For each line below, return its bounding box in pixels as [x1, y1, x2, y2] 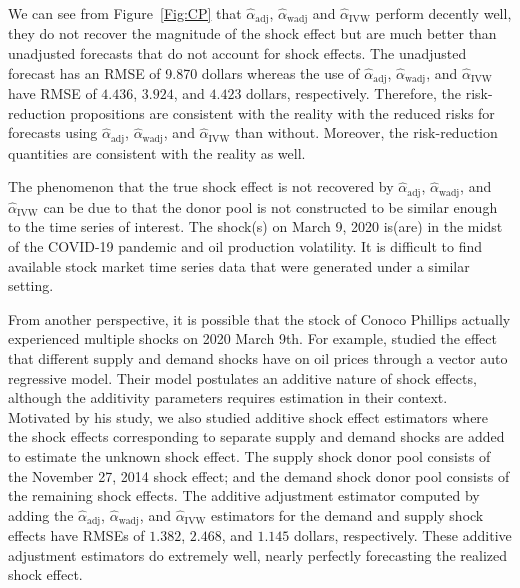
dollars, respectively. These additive [294, 525, 512, 546]
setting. [8, 275, 54, 296]
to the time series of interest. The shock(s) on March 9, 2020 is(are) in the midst [8, 216, 503, 237]
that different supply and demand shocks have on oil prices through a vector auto [8, 347, 508, 368]
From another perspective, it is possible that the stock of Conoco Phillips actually [8, 308, 511, 329]
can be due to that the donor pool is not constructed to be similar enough [43, 196, 498, 217]
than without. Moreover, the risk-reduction [234, 122, 498, 143]
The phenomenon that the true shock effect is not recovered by [8, 176, 394, 197]
